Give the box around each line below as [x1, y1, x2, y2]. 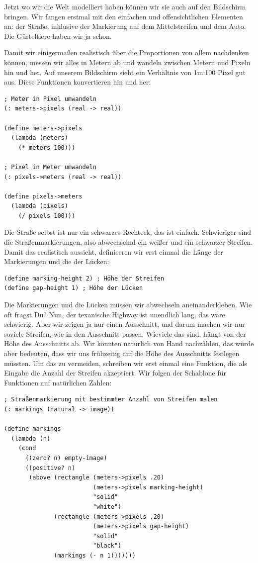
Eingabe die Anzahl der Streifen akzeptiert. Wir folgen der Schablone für [4, 368, 226, 378]
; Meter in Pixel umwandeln [4, 95, 97, 102]
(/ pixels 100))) [18, 212, 76, 219]
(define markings [4, 425, 61, 433]
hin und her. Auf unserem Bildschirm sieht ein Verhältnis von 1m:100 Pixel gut [4, 67, 246, 77]
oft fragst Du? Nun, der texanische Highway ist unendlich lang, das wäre [4, 309, 225, 319]
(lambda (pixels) [11, 202, 68, 210]
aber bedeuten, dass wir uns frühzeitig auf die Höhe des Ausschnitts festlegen [4, 348, 240, 358]
